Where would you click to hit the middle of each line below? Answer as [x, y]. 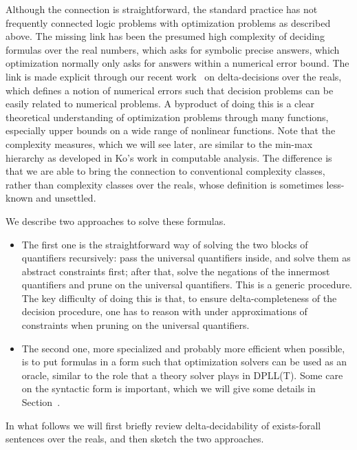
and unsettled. [66, 198]
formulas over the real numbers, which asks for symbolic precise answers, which [173, 49]
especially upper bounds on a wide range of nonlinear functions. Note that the [171, 130]
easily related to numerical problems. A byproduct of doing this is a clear [160, 104]
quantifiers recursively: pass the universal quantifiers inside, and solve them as [186, 258]
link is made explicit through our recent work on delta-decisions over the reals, [174, 76]
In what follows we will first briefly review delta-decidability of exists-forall [163, 425]
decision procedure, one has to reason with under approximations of [164, 311]
